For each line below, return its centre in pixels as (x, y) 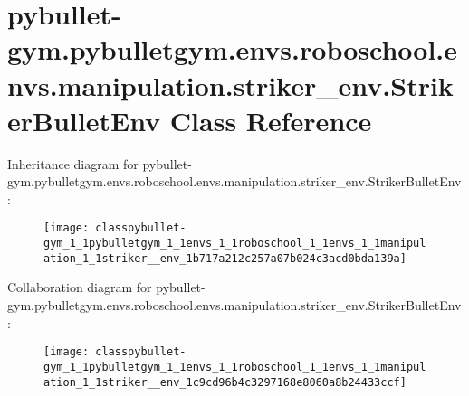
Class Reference (271, 120)
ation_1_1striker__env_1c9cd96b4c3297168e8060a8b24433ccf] (225, 382)
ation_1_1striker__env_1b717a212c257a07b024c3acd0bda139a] (225, 258)
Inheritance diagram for (73, 163)
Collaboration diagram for (80, 287)
